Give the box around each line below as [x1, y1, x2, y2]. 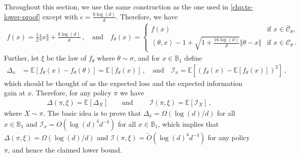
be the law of [46, 53, 87, 63]
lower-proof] [4, 11, 40, 21]
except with [42, 11, 78, 21]
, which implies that [158, 118, 219, 129]
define [184, 53, 202, 63]
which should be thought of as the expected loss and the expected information [4, 78, 243, 88]
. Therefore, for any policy [31, 87, 111, 98]
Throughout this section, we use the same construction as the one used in [4, 1, 228, 11]
